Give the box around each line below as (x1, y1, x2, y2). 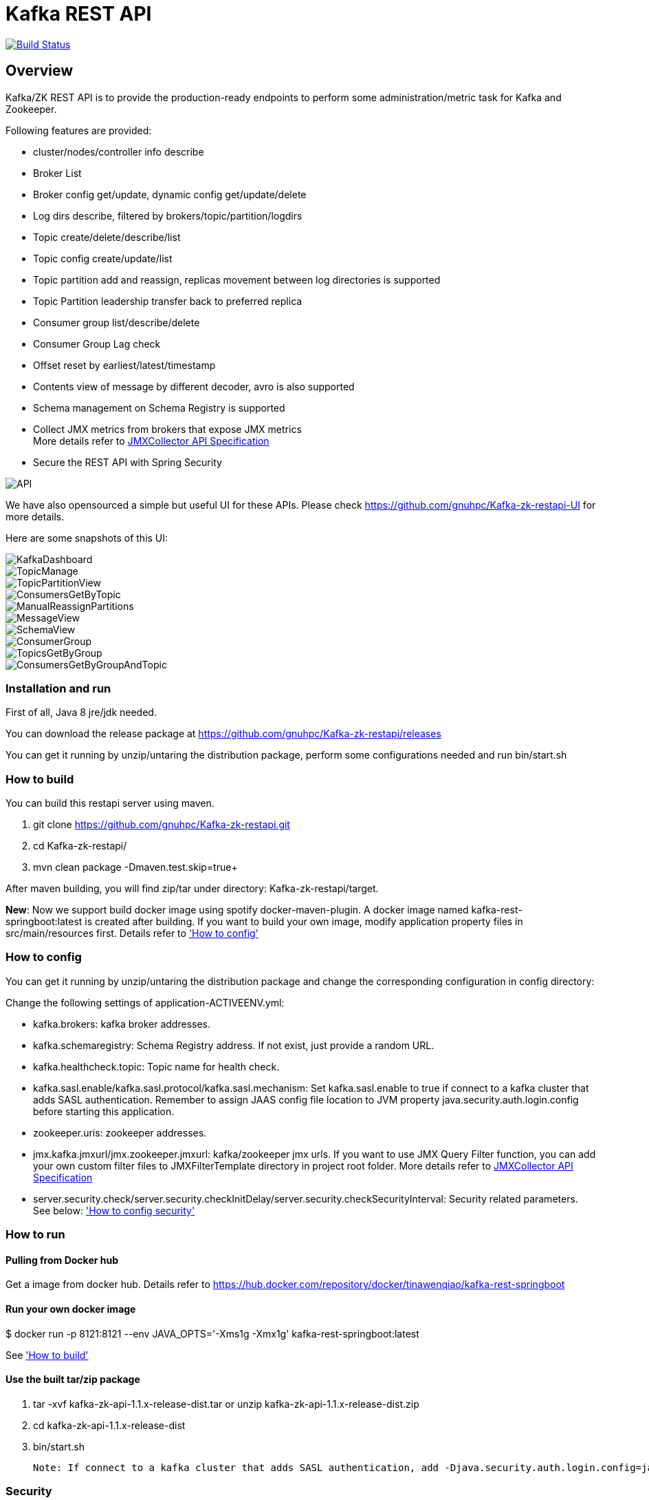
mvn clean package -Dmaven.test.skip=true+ (33, 861, 238, 874)
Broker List (33, 167, 82, 179)
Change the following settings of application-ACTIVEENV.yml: (5, 996, 285, 1008)
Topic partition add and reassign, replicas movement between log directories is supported (33, 273, 441, 286)
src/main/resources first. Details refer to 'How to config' (5, 927, 258, 940)
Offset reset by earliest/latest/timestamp (33, 359, 216, 371)
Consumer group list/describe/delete (33, 316, 200, 328)
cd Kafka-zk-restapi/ (33, 840, 127, 852)
